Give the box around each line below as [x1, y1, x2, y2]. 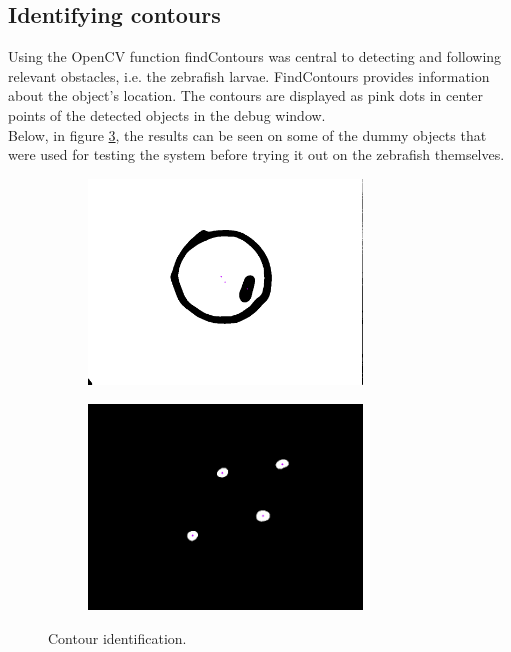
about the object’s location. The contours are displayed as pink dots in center [8, 85, 483, 106]
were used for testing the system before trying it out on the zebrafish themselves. [8, 144, 505, 165]
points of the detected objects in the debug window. [8, 104, 326, 125]
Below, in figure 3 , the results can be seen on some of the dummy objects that [8, 124, 487, 145]
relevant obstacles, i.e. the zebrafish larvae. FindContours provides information [8, 65, 490, 86]
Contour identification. [48, 627, 187, 648]
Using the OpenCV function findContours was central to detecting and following [8, 46, 502, 67]
